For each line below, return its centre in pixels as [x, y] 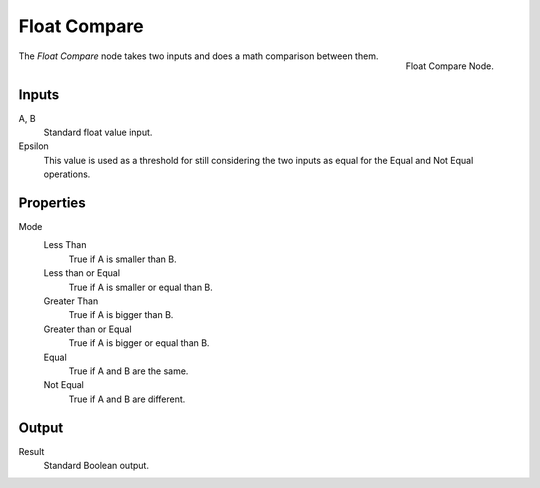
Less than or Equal [81, 273]
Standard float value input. [98, 132]
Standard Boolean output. [96, 466]
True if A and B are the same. [128, 371]
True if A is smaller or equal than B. [141, 287]
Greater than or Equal [87, 329]
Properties [52, 203]
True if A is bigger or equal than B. [139, 343]
